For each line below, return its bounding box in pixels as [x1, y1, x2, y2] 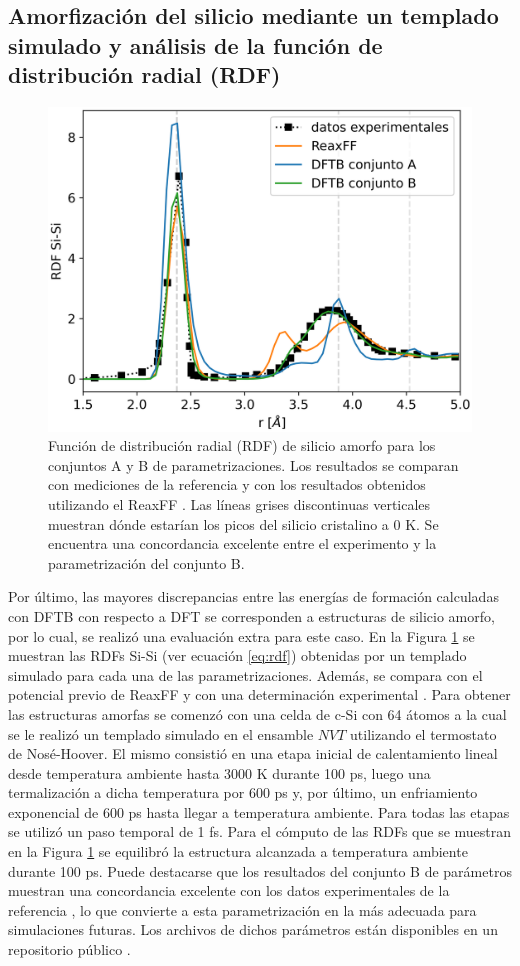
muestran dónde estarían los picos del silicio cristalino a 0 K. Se [48, 513, 439, 534]
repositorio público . [8, 939, 131, 960]
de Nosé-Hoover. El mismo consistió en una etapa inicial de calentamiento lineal [8, 743, 498, 764]
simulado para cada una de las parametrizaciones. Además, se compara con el [8, 664, 483, 685]
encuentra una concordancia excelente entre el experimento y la [48, 533, 437, 554]
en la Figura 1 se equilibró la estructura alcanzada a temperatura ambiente [8, 841, 468, 862]
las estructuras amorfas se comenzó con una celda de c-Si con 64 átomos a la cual [8, 703, 507, 724]
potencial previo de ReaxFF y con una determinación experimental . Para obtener [8, 684, 511, 705]
